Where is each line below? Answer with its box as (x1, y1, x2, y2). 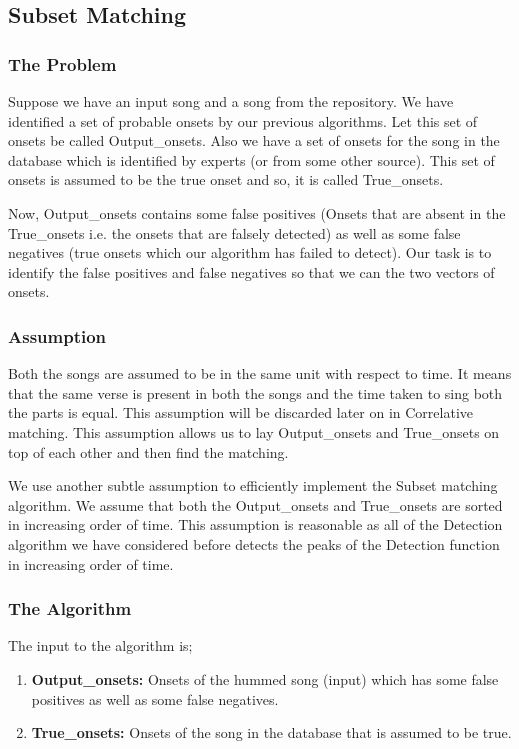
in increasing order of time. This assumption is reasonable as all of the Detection (8, 514, 503, 535)
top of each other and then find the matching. (8, 441, 289, 462)
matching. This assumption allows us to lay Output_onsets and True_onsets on (8, 421, 500, 442)
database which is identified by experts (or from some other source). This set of (8, 149, 495, 170)
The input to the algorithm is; (8, 635, 193, 656)
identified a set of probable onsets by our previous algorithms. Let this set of (8, 110, 478, 131)
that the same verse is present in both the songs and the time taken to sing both (8, 382, 503, 403)
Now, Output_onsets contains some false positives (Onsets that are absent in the (8, 202, 506, 223)
